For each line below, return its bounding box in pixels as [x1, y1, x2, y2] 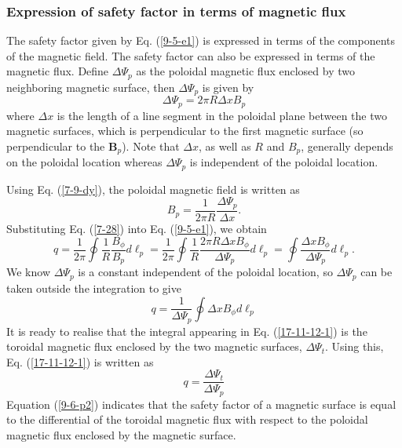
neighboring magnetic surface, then [6, 78, 175, 95]
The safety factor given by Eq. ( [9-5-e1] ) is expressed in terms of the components [6, 32, 396, 49]
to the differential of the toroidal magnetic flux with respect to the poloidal [6, 411, 368, 428]
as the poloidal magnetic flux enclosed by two [136, 63, 355, 79]
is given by [202, 78, 254, 95]
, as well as [199, 137, 251, 154]
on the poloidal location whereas [6, 154, 163, 170]
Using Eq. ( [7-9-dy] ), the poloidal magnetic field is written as [6, 180, 300, 197]
